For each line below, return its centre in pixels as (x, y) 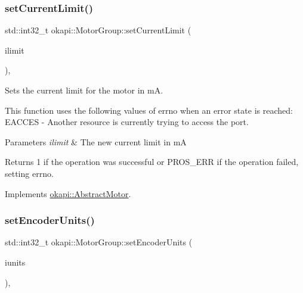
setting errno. (29, 173)
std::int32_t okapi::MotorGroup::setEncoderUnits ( (99, 242)
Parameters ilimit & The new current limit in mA (96, 141)
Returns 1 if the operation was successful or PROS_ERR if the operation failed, (152, 162)
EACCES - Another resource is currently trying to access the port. (127, 122)
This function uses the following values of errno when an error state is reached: (149, 110)
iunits (15, 262)
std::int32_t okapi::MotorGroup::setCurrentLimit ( (98, 30)
